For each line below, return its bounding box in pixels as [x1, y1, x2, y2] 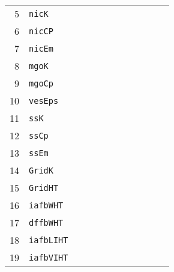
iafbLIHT [29, 235, 68, 245]
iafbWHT [29, 200, 64, 210]
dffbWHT [29, 217, 64, 228]
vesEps [29, 95, 59, 106]
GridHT [29, 183, 59, 193]
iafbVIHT [29, 252, 68, 262]
